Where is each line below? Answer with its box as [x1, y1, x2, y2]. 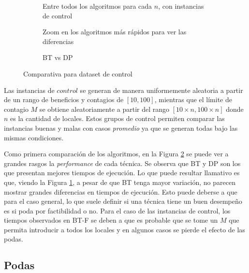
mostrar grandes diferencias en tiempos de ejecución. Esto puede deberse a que [4, 186, 237, 197]
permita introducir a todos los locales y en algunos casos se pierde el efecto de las [4, 224, 245, 234]
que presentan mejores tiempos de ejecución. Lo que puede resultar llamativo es [4, 167, 240, 178]
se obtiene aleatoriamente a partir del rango [39, 104, 170, 114]
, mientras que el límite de [154, 94, 233, 105]
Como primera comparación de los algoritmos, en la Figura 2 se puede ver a [4, 149, 229, 159]
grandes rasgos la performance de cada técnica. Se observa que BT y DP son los [4, 158, 241, 168]
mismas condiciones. [4, 132, 64, 142]
